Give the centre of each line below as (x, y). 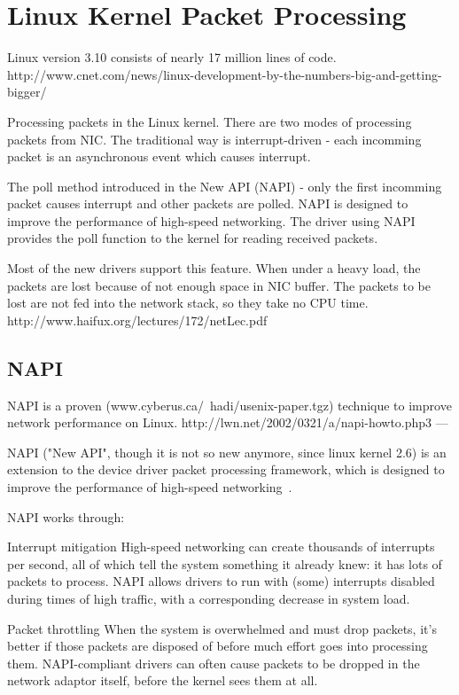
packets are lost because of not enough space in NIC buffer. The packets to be (219, 285)
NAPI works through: (66, 516)
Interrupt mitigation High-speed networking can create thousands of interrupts (221, 547)
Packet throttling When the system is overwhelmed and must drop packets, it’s (222, 628)
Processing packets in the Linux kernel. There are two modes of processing (210, 121)
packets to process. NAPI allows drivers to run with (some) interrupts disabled (221, 581)
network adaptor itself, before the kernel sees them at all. (163, 680)
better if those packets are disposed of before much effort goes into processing (218, 646)
